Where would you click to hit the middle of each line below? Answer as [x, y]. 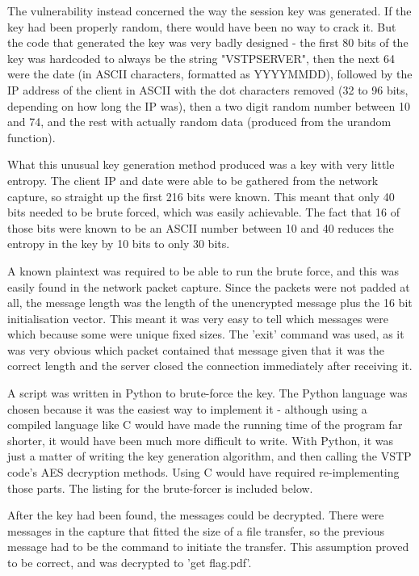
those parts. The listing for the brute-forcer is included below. [160, 488]
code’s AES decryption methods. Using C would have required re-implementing [203, 472]
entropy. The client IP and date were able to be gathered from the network [193, 180]
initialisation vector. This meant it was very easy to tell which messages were [198, 318]
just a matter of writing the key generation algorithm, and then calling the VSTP [209, 456]
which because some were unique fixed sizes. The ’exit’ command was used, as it [206, 334]
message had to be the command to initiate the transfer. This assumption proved [208, 547]
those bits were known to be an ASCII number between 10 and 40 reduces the [201, 227]
